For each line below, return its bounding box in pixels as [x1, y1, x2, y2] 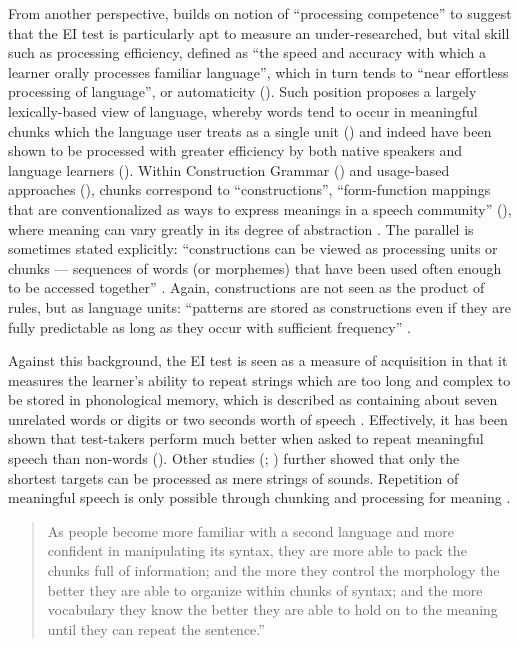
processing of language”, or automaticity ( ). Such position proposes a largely [8, 81, 477, 102]
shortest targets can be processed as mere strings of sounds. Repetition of [8, 467, 459, 488]
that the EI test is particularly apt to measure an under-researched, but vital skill [8, 22, 510, 43]
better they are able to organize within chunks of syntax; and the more [47, 579, 483, 600]
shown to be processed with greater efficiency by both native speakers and [8, 140, 462, 161]
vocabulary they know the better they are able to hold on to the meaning [47, 599, 498, 620]
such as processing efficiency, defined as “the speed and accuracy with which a [8, 42, 487, 63]
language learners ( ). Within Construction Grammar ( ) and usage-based [8, 159, 450, 180]
